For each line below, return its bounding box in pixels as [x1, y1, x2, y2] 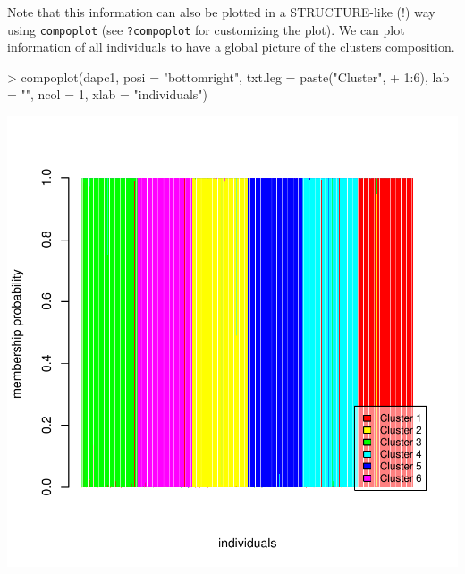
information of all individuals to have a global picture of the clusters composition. [7, 38, 455, 56]
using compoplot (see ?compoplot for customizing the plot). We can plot [7, 20, 405, 38]
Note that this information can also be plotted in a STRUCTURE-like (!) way [7, 3, 435, 21]
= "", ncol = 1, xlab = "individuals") [7, 85, 208, 104]
